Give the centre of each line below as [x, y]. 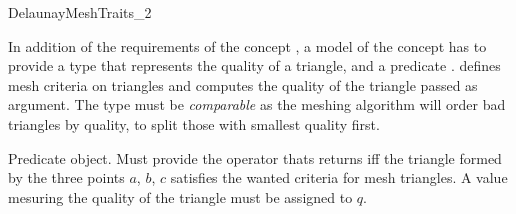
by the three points [66, 177]
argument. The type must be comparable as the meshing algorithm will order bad [257, 104]
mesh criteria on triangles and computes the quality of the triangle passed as [243, 84]
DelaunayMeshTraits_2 [80, 12]
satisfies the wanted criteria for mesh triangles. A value [339, 177]
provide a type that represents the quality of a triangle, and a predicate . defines [254, 65]
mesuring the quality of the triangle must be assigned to [180, 196]
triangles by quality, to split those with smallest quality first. [194, 123]
